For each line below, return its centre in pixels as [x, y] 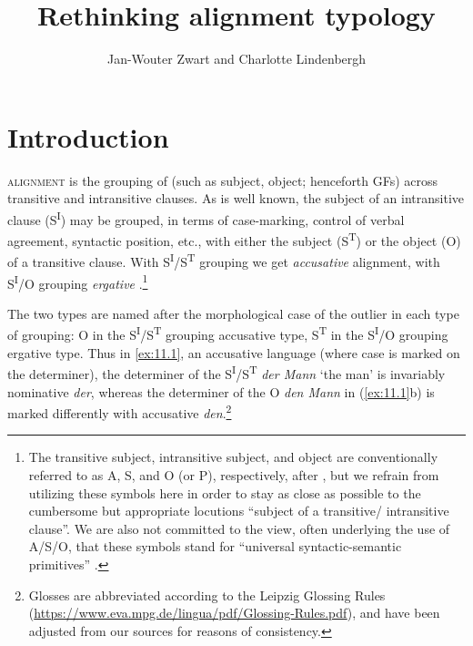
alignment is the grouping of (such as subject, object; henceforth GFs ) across [223, 180]
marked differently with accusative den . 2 [120, 411]
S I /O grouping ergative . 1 [78, 282]
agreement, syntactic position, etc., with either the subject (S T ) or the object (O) [234, 239]
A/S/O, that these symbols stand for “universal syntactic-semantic [215, 546]
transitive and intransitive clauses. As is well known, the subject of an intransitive [236, 198]
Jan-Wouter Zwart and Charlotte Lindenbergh [236, 59]
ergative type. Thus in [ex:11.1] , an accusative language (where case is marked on [234, 352]
